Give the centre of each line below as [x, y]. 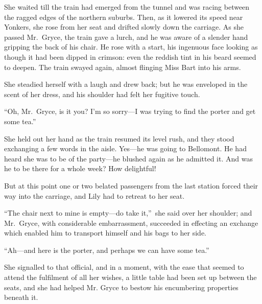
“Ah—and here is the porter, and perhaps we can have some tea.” [107, 250]
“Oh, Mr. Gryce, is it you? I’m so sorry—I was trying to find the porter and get [130, 111]
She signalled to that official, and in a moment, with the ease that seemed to [124, 267]
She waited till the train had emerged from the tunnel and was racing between [127, 7]
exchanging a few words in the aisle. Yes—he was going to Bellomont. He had [125, 148]
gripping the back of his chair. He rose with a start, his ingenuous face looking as [131, 47]
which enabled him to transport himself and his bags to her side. [105, 233]
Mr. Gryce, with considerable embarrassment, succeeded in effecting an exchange [131, 223]
